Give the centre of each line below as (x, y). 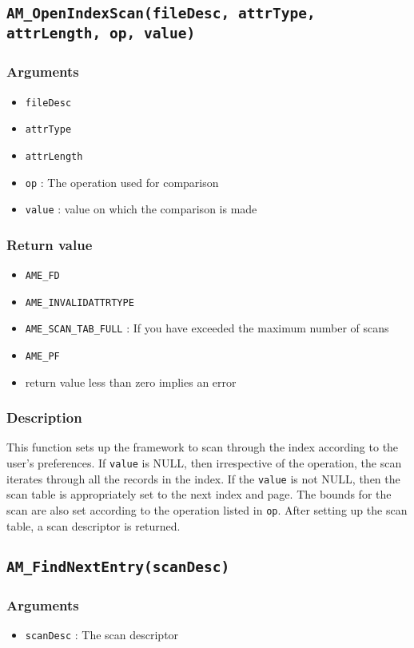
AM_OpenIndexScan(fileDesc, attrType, (161, 14)
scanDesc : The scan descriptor (102, 634)
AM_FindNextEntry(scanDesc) (118, 567)
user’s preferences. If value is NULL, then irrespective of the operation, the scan (204, 463)
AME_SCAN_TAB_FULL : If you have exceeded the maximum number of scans (207, 328)
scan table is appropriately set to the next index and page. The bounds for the (199, 494)
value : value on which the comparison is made (141, 209)
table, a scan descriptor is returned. (94, 525)
